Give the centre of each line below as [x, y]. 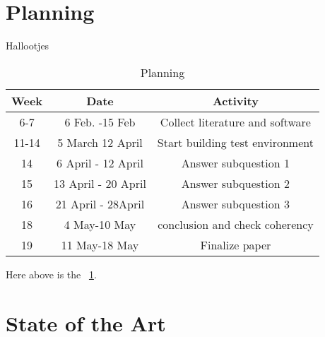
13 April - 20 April [100, 183]
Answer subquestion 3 [236, 203]
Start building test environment [235, 142]
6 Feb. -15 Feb [100, 122]
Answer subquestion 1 [236, 162]
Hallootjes [28, 46]
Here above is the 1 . [51, 274]
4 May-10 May [100, 224]
